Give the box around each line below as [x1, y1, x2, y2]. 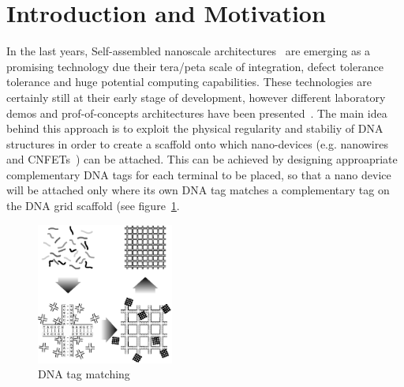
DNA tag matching [38, 366, 130, 382]
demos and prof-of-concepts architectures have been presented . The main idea [6, 104, 387, 121]
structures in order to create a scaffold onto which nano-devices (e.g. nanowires [6, 135, 388, 152]
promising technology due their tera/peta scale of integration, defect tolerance [6, 58, 383, 74]
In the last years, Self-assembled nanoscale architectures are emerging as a [6, 43, 371, 59]
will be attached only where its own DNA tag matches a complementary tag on [6, 182, 390, 198]
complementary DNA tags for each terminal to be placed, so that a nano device [6, 166, 391, 182]
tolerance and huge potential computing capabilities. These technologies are [6, 73, 372, 90]
